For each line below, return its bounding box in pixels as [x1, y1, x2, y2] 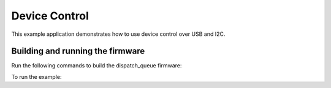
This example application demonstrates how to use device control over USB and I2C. [11, 30, 226, 38]
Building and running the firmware [11, 46, 145, 56]
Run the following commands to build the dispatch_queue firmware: [11, 62, 182, 69]
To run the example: [11, 73, 62, 80]
